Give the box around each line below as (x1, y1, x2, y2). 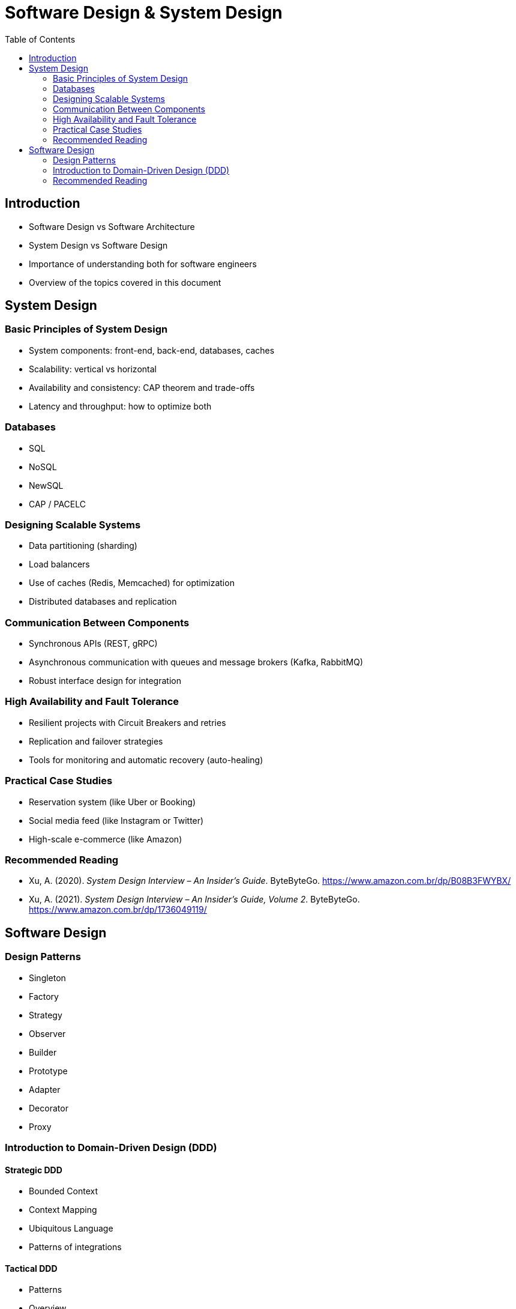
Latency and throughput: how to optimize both (29, 401, 212, 411)
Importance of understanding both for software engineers (29, 258, 257, 269)
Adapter (29, 1084, 61, 1095)
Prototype (29, 1065, 68, 1076)
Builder (29, 1047, 57, 1057)
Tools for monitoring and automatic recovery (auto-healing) (29, 754, 263, 765)
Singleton (29, 972, 66, 983)
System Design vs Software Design (29, 240, 168, 250)
